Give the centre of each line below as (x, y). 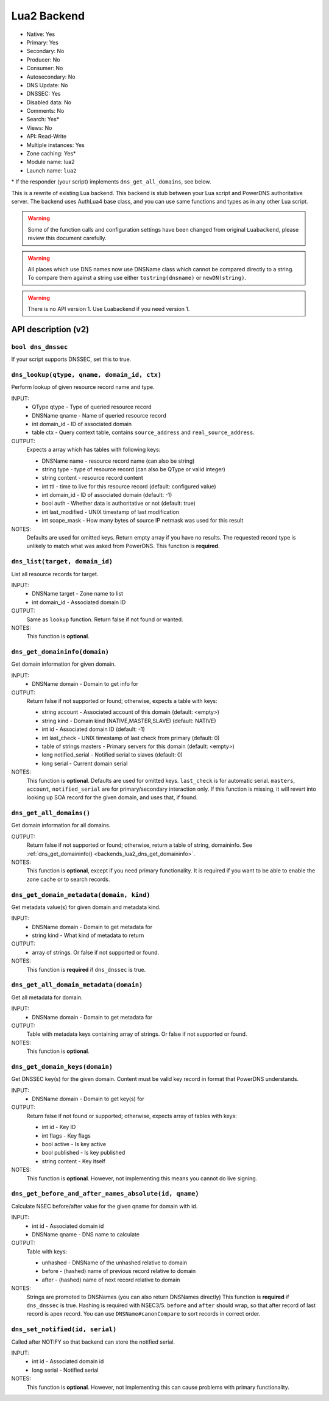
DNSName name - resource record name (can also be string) (118, 461)
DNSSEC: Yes (44, 94)
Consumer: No (45, 68)
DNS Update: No (47, 85)
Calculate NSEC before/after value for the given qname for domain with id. (104, 1206)
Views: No (39, 127)
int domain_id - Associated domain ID (79, 602)
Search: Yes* (43, 119)
